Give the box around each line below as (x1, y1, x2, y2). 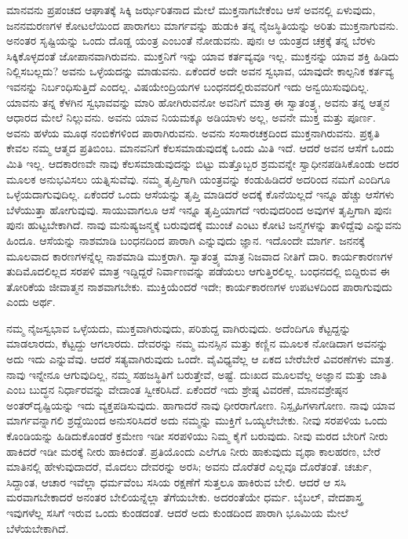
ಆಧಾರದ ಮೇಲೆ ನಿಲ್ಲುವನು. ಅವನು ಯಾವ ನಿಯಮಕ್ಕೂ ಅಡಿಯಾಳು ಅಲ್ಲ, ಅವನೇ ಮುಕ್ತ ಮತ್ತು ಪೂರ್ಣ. (6, 109, 376, 126)
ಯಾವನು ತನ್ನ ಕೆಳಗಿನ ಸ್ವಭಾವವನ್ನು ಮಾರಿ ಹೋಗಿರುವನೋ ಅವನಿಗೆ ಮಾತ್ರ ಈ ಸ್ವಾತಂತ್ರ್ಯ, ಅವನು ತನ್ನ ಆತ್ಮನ (6, 93, 390, 110)
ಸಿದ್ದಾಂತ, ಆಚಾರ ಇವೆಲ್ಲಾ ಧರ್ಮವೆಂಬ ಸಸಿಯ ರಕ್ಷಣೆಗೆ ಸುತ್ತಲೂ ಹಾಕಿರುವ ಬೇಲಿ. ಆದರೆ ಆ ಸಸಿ (6, 473, 346, 490)
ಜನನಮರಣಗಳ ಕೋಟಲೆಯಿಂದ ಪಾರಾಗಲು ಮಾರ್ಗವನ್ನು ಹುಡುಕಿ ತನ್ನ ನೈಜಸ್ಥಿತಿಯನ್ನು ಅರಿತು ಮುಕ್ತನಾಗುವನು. (6, 16, 399, 33)
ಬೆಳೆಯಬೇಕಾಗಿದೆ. (6, 519, 69, 536)
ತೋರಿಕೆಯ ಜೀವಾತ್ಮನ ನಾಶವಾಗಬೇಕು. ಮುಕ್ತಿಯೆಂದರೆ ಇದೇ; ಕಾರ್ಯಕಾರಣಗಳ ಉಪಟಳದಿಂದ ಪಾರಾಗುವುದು (6, 278, 392, 294)
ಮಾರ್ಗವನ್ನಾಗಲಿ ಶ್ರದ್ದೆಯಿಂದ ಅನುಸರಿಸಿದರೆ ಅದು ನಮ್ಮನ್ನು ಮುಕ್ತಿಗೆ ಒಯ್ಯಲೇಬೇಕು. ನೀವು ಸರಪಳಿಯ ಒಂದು (6, 412, 388, 428)
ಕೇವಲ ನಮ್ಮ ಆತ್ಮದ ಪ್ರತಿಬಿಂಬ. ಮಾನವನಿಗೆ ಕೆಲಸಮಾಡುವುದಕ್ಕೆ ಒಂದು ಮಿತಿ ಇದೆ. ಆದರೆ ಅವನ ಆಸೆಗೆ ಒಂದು (6, 140, 395, 156)
